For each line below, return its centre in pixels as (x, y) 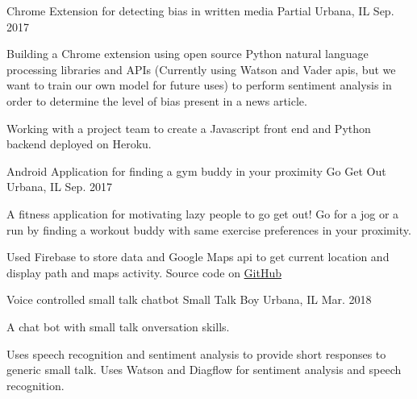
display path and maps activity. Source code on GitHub (144, 272)
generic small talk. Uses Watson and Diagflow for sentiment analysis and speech (204, 370)
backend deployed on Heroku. (79, 144)
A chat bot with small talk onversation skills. (118, 326)
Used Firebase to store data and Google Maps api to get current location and (198, 257)
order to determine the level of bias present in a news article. (157, 100)
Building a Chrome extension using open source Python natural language (188, 54)
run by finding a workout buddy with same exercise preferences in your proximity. (209, 229)
